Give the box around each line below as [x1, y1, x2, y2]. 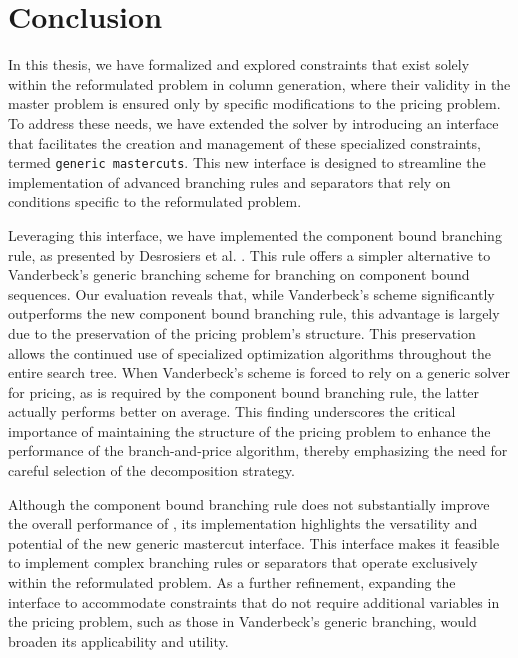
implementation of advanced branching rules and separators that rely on [8, 171, 451, 192]
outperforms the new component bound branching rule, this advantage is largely [8, 303, 500, 324]
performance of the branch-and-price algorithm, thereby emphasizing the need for [8, 440, 508, 461]
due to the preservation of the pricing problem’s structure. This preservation [8, 322, 476, 343]
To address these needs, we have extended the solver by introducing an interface [8, 112, 499, 133]
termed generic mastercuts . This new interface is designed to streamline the [8, 152, 486, 173]
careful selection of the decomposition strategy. [8, 460, 295, 481]
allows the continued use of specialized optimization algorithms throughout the [8, 342, 492, 363]
